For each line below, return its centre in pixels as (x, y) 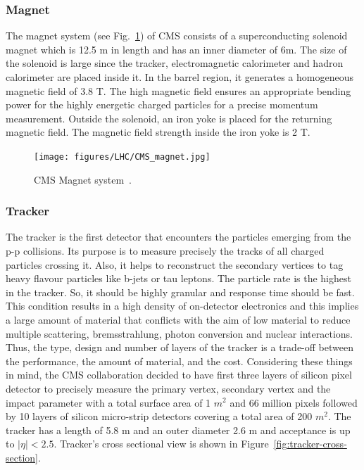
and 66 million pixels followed (294, 402)
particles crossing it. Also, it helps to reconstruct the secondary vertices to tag (175, 264)
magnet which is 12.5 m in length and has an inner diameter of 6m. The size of (176, 49)
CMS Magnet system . (83, 179)
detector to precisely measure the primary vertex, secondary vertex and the (168, 388)
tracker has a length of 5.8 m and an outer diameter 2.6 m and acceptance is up (178, 430)
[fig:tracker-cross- (310, 444)
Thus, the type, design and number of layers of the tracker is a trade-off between (180, 347)
